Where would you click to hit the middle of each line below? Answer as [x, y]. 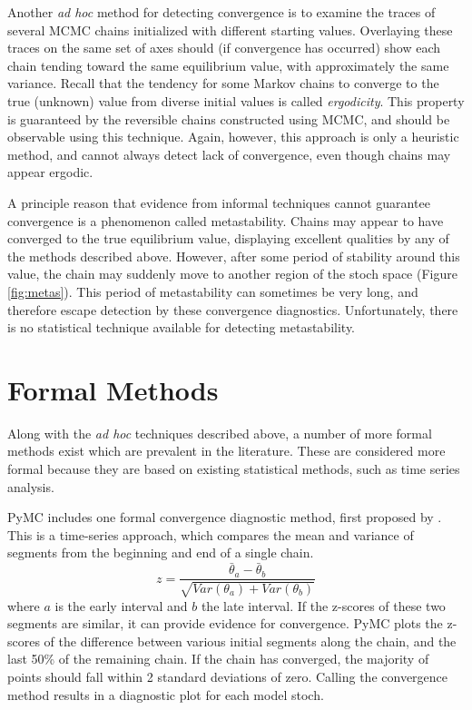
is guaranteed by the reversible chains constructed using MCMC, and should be [229, 118]
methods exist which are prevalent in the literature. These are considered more [226, 451]
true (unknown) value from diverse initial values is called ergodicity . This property [236, 100]
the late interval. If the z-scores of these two [323, 605]
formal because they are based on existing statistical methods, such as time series [234, 468]
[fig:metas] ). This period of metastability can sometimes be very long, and [213, 291]
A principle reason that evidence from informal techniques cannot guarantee [219, 202]
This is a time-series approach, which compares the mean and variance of [211, 534]
